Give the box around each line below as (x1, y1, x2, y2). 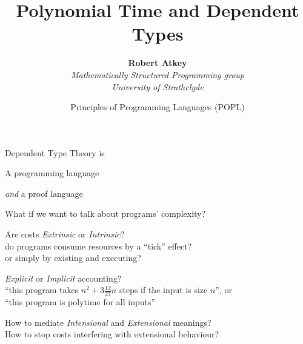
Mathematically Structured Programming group (71, 68, 244, 81)
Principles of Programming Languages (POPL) (70, 101, 245, 113)
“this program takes (5, 283, 79, 296)
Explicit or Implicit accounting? (5, 271, 122, 284)
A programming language (5, 167, 99, 179)
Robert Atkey (128, 56, 187, 69)
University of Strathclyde (112, 80, 204, 93)
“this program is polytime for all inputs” (5, 296, 156, 308)
